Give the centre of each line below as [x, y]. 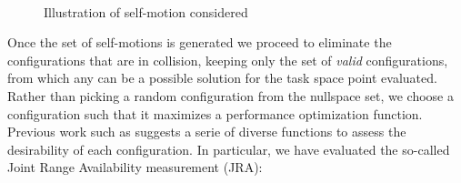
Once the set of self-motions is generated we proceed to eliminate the [200, 42]
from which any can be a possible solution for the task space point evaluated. [222, 78]
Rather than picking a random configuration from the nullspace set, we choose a [230, 95]
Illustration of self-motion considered [146, 11]
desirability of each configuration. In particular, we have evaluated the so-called [229, 149]
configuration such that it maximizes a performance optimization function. [215, 113]
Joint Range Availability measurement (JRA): [135, 167]
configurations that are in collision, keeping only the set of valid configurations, [228, 60]
